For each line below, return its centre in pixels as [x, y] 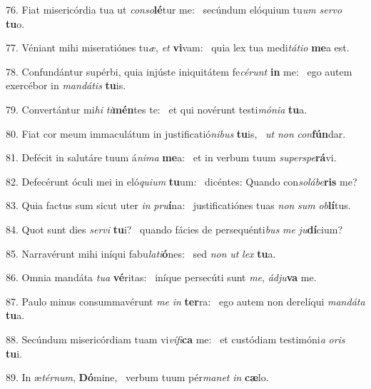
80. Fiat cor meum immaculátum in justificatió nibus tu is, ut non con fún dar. [176, 133]
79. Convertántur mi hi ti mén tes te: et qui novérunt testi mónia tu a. [157, 109]
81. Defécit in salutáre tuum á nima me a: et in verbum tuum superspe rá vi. [171, 157]
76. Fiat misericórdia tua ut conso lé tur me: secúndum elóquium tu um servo [174, 9]
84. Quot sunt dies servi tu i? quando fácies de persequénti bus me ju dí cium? [174, 229]
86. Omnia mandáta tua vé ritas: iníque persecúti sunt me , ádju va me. [161, 277]
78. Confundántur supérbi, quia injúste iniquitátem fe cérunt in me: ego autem [179, 71]
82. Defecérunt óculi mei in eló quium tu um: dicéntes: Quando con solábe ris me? [182, 181]
